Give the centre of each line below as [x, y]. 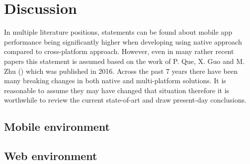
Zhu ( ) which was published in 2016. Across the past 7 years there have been [121, 71]
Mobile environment [57, 127]
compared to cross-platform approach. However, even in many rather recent [119, 51]
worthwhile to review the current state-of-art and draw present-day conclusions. [125, 100]
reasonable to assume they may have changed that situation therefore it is [117, 90]
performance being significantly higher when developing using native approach [123, 41]
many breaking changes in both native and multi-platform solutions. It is [115, 81]
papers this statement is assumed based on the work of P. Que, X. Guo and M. [124, 61]
